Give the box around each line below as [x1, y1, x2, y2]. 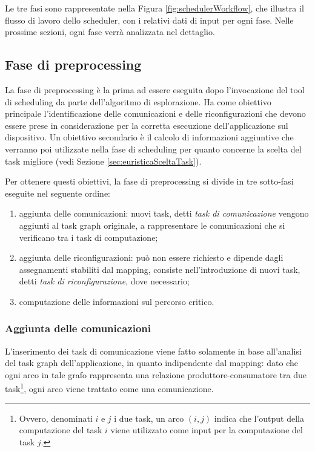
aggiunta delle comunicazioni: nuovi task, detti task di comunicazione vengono [19, 207, 309, 220]
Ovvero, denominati [19, 411, 93, 424]
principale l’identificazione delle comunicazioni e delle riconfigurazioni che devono [5, 107, 306, 120]
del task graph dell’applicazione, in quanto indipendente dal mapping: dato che [5, 356, 298, 369]
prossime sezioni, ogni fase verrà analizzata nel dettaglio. [5, 25, 215, 38]
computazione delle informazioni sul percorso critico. [19, 295, 214, 307]
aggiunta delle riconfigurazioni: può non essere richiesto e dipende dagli [19, 251, 283, 264]
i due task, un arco [114, 411, 184, 424]
